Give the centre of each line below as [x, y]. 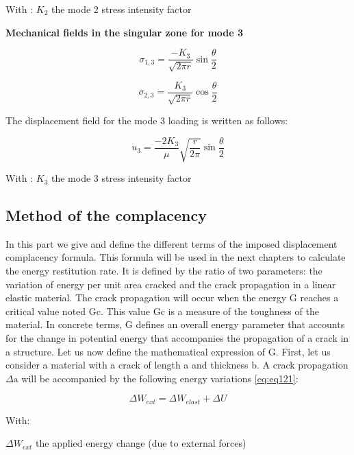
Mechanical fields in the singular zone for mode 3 [125, 32]
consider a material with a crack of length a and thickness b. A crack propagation [177, 365]
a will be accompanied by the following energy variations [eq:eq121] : [156, 378]
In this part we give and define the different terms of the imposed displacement [172, 243]
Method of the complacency [106, 215]
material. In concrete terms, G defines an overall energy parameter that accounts [175, 324]
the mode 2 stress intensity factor [121, 9]
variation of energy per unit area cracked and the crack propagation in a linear [171, 284]
